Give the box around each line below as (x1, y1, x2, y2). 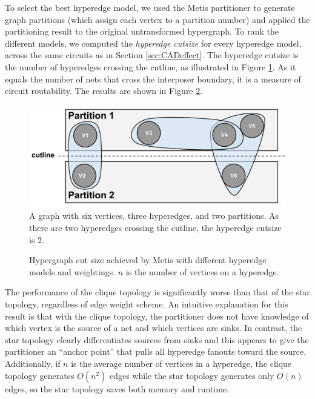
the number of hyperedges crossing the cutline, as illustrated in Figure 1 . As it (5, 60, 296, 73)
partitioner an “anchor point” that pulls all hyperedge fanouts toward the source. (5, 345, 307, 358)
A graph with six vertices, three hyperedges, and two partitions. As (29, 209, 279, 222)
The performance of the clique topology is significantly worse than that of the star (5, 286, 310, 298)
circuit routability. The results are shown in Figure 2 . (5, 84, 203, 97)
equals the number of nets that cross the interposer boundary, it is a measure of (5, 72, 301, 85)
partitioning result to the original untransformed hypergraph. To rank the (5, 25, 279, 38)
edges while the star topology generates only (110, 369, 274, 381)
